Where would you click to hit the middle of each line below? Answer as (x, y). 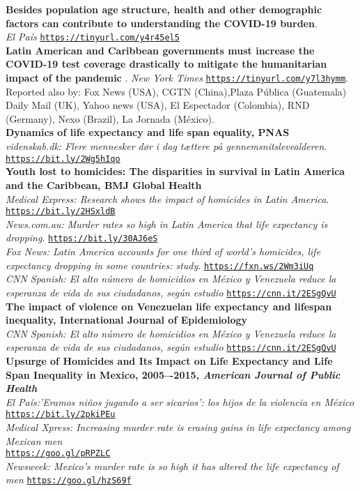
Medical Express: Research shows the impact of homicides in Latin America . (167, 198)
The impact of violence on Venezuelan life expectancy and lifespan (169, 306)
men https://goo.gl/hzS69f (69, 479)
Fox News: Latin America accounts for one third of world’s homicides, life (163, 251)
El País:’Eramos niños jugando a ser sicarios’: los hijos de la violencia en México (180, 401)
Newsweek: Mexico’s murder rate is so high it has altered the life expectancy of (172, 466)
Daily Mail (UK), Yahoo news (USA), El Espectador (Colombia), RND (158, 105)
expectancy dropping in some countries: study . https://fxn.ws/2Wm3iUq (160, 265)
